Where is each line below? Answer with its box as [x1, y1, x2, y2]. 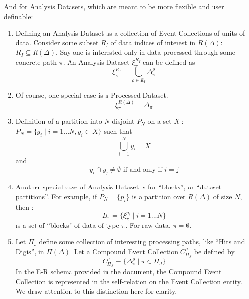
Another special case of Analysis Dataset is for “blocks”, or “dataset [15, 182, 222, 192]
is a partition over [132, 191, 186, 201]
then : [15, 201, 34, 212]
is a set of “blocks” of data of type [15, 220, 119, 230]
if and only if [123, 166, 162, 173]
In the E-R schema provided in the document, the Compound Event [15, 266, 222, 277]
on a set [147, 116, 172, 126]
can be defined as [143, 56, 195, 67]
